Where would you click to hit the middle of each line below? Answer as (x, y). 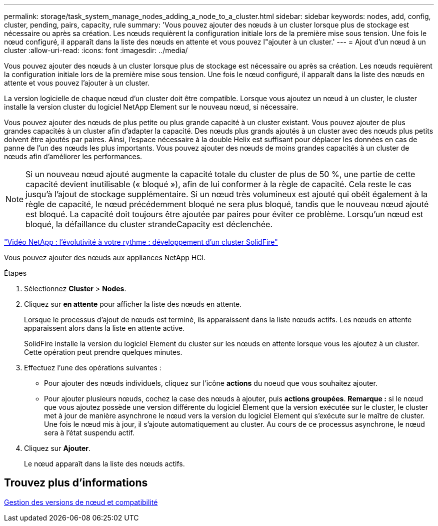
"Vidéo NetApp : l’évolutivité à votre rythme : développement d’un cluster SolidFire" (141, 242)
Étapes (15, 273)
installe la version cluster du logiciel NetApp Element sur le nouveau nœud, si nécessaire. (151, 107)
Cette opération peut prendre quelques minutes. (103, 352)
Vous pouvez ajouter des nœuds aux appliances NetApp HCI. (105, 257)
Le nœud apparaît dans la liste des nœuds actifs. (104, 464)
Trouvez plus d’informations (76, 483)
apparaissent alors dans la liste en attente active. (104, 328)
